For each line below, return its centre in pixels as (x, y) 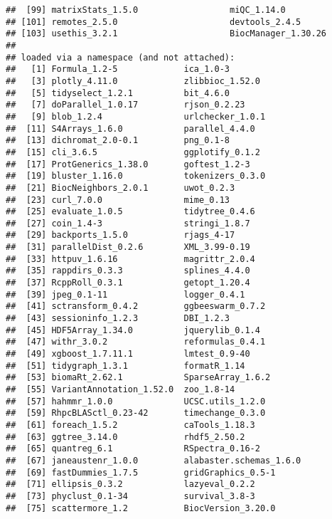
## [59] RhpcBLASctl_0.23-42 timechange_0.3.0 (136, 413)
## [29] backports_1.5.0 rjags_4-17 (121, 235)
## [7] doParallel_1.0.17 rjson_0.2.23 (125, 105)
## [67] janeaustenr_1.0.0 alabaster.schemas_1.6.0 (154, 460)
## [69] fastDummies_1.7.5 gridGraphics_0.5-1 (141, 472)
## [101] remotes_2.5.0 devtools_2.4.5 (154, 22)
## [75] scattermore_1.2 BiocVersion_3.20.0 (141, 508)
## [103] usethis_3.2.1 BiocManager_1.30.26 (166, 34)
